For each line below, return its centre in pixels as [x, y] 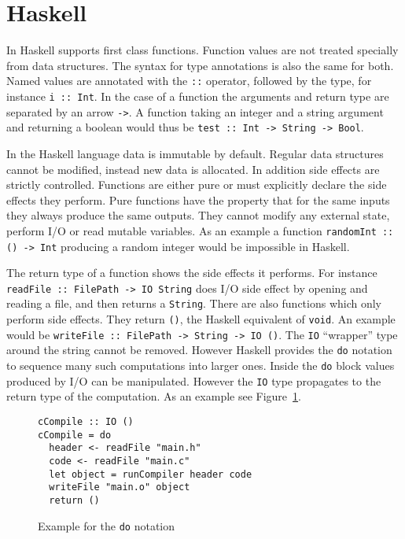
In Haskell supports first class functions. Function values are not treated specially [202, 50]
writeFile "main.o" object [120, 487]
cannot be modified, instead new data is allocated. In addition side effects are [193, 169]
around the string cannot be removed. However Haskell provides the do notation [199, 350]
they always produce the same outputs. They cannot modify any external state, [198, 215]
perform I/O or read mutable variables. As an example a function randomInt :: [200, 230]
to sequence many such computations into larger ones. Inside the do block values [201, 365]
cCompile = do [75, 435]
